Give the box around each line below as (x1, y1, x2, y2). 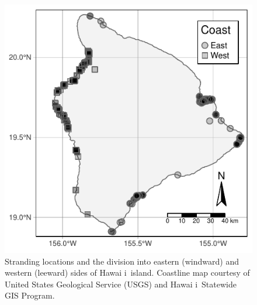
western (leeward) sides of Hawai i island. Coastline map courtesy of (5, 266, 250, 279)
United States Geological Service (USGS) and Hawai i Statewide (5, 277, 237, 290)
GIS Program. (5, 289, 55, 301)
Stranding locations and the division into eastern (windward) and (5, 255, 239, 267)
